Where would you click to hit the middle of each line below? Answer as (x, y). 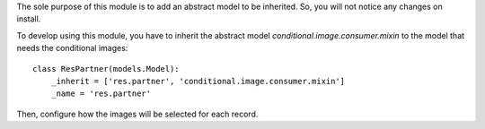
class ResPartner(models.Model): (106, 69)
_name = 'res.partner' (101, 94)
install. (29, 19)
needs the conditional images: (72, 48)
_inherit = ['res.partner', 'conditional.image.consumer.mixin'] (198, 81)
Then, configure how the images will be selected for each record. (137, 114)
